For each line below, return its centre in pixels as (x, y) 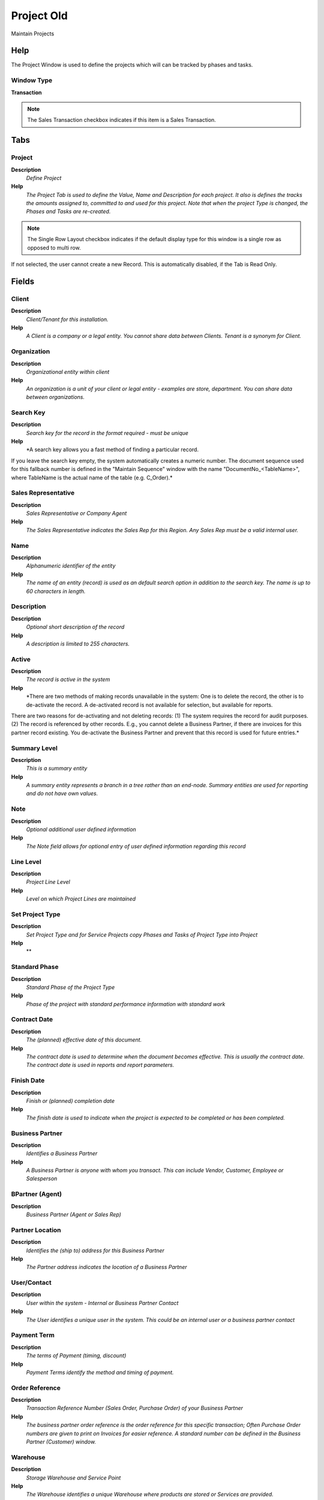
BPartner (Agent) (37, 1194)
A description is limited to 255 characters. (78, 643)
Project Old (40, 16)
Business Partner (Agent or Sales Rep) (73, 1214)
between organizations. (55, 397)
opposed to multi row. (54, 247)
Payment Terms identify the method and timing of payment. (100, 1372)
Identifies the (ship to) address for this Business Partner (95, 1250)
